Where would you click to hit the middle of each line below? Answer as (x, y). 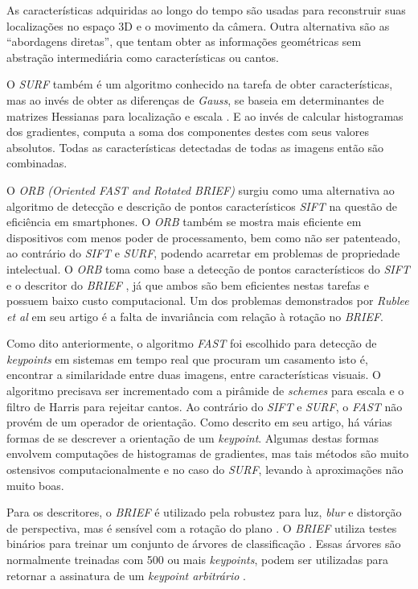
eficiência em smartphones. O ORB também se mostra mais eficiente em (184, 222)
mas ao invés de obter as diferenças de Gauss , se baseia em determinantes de (195, 99)
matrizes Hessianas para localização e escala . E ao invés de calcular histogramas (205, 115)
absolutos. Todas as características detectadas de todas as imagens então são (195, 147)
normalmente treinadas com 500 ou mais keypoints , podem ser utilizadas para (198, 559)
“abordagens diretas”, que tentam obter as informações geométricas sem (184, 41)
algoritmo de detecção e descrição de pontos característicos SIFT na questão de (202, 206)
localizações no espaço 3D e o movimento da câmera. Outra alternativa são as (198, 25)
